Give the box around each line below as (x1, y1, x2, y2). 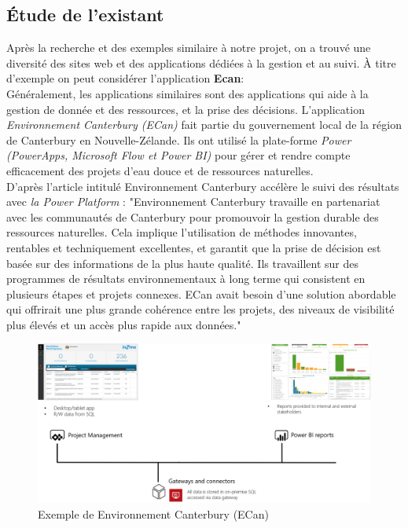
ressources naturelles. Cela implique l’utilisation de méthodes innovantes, (6, 224, 357, 240)
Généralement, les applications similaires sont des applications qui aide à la (6, 85, 369, 101)
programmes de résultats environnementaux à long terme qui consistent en (6, 270, 366, 287)
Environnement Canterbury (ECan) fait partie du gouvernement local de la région (6, 116, 402, 133)
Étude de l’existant (6, 2, 164, 27)
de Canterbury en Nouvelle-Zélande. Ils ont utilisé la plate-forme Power (6, 131, 351, 148)
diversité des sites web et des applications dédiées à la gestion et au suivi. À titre (6, 54, 396, 71)
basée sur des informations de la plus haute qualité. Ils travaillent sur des (6, 255, 358, 271)
